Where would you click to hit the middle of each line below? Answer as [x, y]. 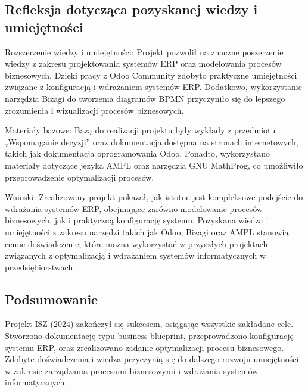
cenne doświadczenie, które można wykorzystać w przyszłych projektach [136, 243]
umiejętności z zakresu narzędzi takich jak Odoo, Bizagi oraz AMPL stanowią [147, 231]
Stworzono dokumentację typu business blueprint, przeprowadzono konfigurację [149, 336]
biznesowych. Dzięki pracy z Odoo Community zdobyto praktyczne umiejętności [151, 75]
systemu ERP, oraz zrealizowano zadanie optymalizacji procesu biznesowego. [144, 347]
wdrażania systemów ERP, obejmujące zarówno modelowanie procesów [134, 208]
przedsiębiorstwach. [40, 267]
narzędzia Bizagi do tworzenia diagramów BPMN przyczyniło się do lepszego [145, 98]
